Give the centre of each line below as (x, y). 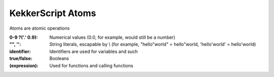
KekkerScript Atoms (53, 13)
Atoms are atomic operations (40, 28)
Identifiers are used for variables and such (94, 51)
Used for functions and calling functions (91, 65)
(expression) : (24, 65)
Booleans (59, 58)
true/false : (21, 58)
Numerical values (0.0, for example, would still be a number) (112, 37)
